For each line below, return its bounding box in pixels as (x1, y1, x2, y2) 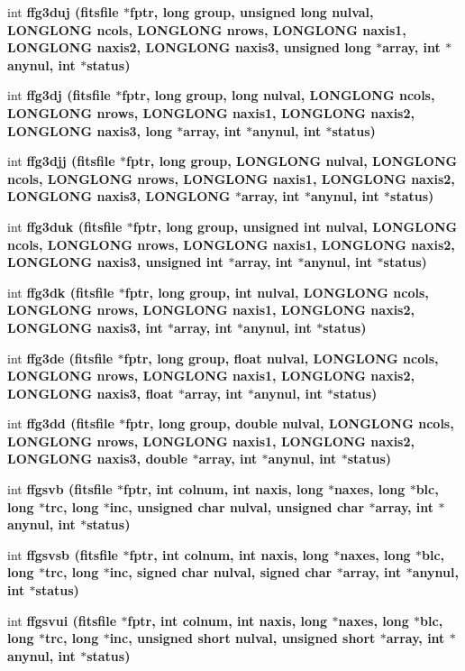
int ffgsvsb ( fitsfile (7, 545, 118, 564)
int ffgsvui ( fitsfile (7, 611, 117, 630)
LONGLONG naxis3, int (7, 317, 163, 336)
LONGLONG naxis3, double (7, 449, 188, 468)
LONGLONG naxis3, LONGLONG (7, 187, 231, 206)
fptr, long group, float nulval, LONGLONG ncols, (123, 348, 439, 367)
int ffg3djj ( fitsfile (7, 152, 115, 170)
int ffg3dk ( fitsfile (7, 282, 114, 301)
